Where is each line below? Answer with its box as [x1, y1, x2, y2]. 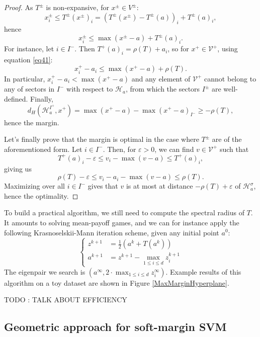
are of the [212, 134, 242, 144]
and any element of [131, 73, 191, 83]
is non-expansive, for [46, 2, 109, 12]
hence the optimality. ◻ [4, 190, 78, 201]
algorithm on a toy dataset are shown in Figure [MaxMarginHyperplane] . [4, 277, 229, 288]
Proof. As [4, 2, 33, 12]
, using [217, 43, 238, 54]
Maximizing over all [4, 181, 65, 191]
